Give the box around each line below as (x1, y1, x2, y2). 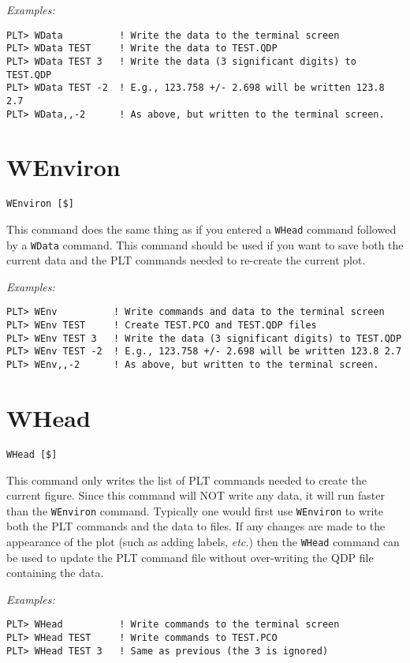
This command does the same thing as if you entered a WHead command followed (6, 220, 397, 237)
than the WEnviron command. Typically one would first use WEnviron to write (6, 502, 384, 519)
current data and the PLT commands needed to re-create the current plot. (6, 252, 366, 268)
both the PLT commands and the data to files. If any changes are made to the (6, 518, 386, 534)
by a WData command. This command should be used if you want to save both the (6, 236, 404, 253)
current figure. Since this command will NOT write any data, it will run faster (6, 487, 385, 504)
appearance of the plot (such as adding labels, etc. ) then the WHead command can (6, 533, 400, 549)
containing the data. (6, 564, 104, 581)
